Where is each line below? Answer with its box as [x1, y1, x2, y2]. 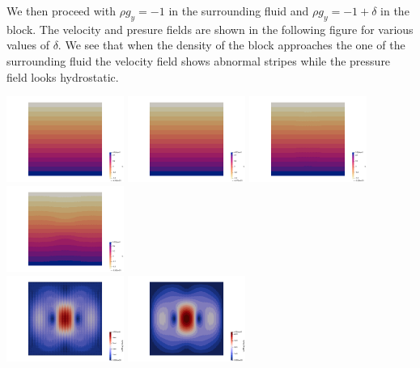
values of [6, 36, 49, 53]
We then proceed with [6, 2, 116, 19]
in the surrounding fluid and [168, 2, 309, 19]
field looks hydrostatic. [6, 68, 119, 85]
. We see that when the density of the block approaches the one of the [57, 36, 405, 53]
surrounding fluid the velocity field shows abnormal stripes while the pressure [6, 52, 391, 69]
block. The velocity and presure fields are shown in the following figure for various [6, 20, 414, 37]
